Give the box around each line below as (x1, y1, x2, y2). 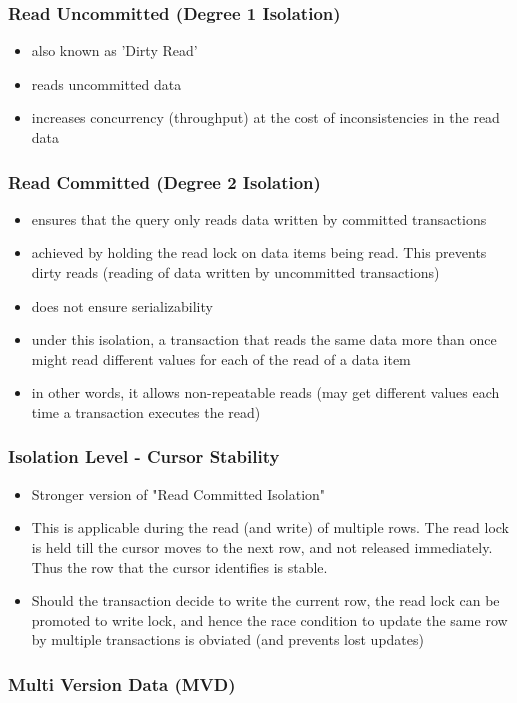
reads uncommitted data (31, 73, 182, 94)
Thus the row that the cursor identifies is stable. (31, 556, 328, 577)
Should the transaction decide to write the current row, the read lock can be (31, 590, 500, 611)
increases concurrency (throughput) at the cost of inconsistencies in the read (31, 107, 500, 128)
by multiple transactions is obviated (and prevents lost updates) (31, 629, 424, 650)
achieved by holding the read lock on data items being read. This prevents (31, 242, 487, 263)
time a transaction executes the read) (31, 401, 261, 422)
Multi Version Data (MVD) (8, 671, 236, 696)
